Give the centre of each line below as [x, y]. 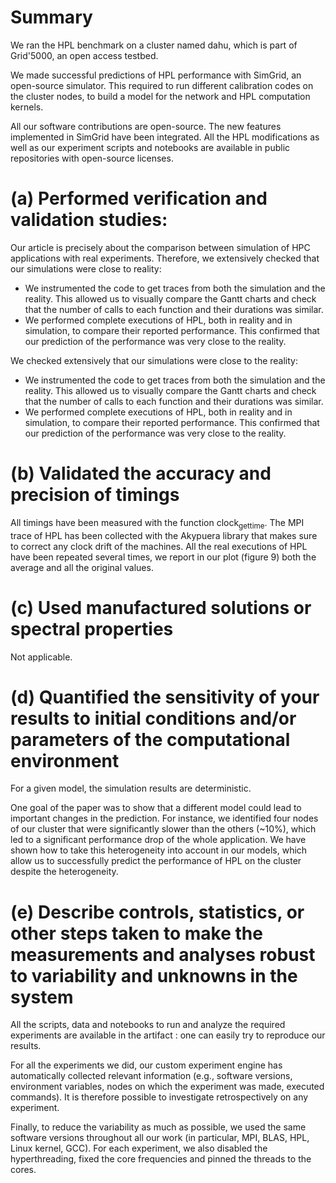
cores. [23, 1170]
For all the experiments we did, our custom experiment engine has [146, 1065]
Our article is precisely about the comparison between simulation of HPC [160, 247]
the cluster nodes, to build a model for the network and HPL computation [160, 96]
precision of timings [95, 495]
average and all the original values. [82, 567]
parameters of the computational [150, 739]
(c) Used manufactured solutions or [161, 607]
